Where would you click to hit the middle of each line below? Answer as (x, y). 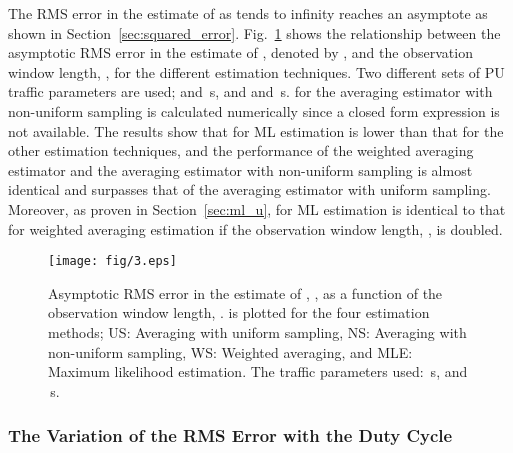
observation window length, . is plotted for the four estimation (239, 312)
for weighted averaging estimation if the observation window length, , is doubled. (255, 228)
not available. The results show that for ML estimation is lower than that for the (256, 130)
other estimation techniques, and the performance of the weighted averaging (241, 150)
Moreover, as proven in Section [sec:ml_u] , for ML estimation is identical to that (257, 208)
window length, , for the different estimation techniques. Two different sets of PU (256, 71)
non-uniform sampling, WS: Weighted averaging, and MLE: (230, 351)
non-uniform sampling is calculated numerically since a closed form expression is (254, 110)
